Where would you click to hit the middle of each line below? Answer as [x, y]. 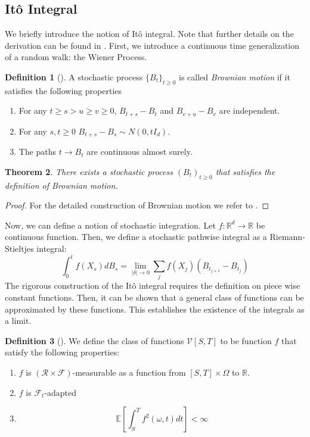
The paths [38, 152]
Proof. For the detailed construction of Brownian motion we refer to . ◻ [137, 205]
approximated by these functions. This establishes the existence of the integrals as [155, 309]
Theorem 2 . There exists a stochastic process [89, 171]
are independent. [249, 110]
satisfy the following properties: [62, 352]
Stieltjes [19, 249]
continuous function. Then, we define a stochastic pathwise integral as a [136, 237]
